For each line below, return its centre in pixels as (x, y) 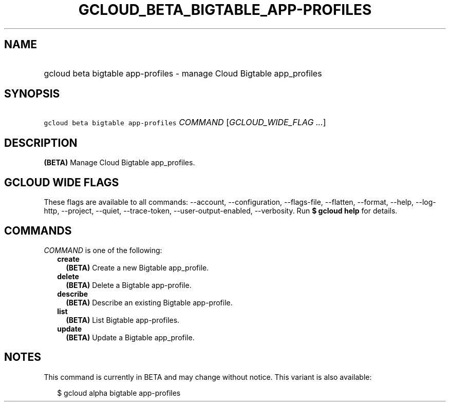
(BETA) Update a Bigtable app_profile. (130, 337)
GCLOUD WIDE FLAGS (62, 182)
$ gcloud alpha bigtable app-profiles (119, 393)
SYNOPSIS (32, 94)
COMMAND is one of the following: (103, 250)
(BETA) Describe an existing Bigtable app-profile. (149, 302)
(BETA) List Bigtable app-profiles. (123, 320)
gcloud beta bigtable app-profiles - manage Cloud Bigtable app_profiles (183, 73)
